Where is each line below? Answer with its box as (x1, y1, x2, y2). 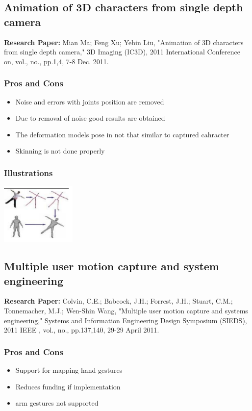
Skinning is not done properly (15, 146, 105, 156)
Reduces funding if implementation (15, 381, 121, 391)
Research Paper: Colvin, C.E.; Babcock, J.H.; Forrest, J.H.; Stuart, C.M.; (4, 296, 233, 306)
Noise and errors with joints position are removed (15, 96, 164, 106)
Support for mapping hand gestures (15, 364, 123, 375)
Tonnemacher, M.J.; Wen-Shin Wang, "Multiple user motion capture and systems (4, 305, 248, 315)
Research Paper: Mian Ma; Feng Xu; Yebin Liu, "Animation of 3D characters (4, 37, 244, 47)
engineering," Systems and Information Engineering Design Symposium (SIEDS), (4, 315, 247, 325)
